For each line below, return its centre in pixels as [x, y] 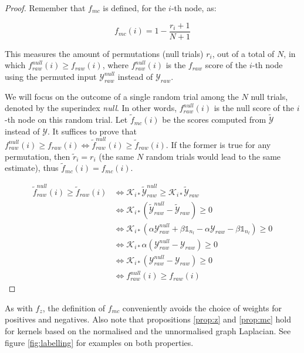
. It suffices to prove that [92, 131]
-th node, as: [194, 8]
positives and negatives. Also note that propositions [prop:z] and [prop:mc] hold [148, 319]
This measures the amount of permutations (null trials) [104, 53]
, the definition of [74, 307]
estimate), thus [32, 168]
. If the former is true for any [218, 144]
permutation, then [38, 156]
